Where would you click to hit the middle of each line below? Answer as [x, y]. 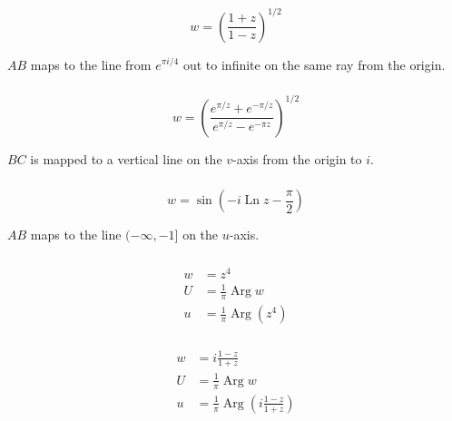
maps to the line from [91, 64]
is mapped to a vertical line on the [126, 158]
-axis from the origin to [297, 158]
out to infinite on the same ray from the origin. [314, 64]
